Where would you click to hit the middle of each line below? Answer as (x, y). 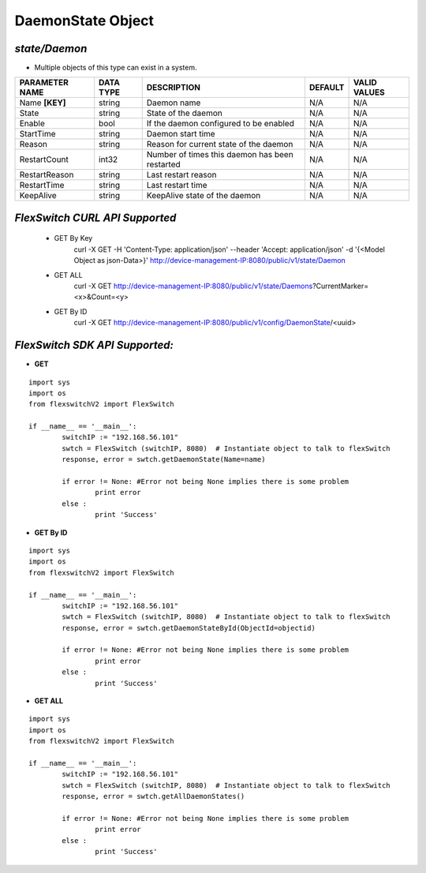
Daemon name (174, 103)
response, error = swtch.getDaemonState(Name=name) (164, 459)
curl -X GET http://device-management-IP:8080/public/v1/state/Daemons (193, 286)
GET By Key (73, 238)
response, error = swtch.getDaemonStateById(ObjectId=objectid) (189, 628)
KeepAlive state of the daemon (204, 196)
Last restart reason (181, 175)
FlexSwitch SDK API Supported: (94, 345)
